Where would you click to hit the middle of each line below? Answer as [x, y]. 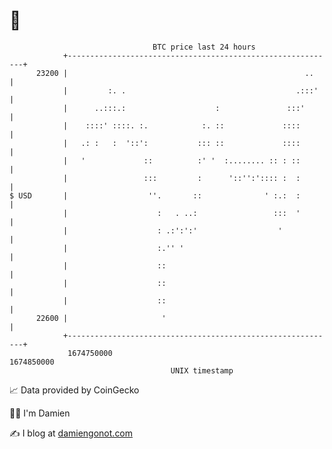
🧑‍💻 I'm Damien [40, 413]
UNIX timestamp [202, 370]
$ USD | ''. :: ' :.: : [155, 195]
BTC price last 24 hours [204, 47]
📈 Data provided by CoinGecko [74, 390]
